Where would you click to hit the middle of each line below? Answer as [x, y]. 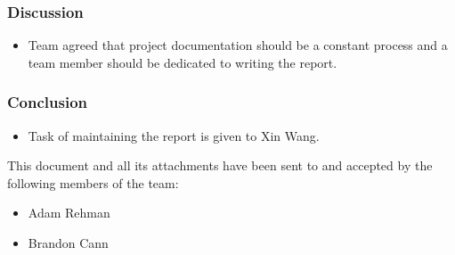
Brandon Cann [68, 243]
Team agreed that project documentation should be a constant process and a [238, 45]
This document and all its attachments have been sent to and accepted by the [220, 165]
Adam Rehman [69, 213]
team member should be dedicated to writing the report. [183, 62]
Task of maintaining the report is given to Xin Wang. [174, 135]
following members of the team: [93, 182]
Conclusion [47, 102]
